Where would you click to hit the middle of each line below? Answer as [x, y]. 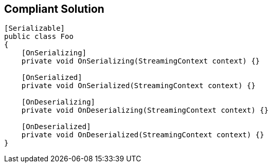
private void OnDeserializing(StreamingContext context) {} [145, 110]
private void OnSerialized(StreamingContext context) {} [138, 86]
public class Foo [39, 37]
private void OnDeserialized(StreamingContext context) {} [143, 135]
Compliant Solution [54, 9]
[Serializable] [35, 28]
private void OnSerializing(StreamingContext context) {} [141, 61]
